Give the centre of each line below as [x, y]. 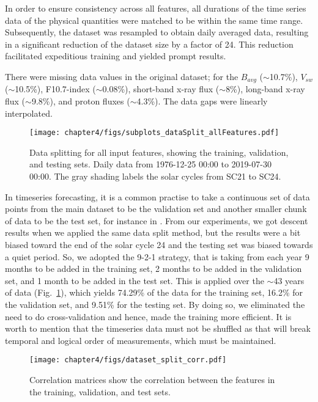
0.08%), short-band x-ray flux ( [161, 89]
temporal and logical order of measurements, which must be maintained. [141, 340]
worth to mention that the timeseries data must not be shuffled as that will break [158, 328]
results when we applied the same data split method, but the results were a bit [153, 232]
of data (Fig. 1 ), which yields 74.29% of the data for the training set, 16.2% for [154, 292]
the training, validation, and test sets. [100, 391]
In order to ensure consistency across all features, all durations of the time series [156, 8]
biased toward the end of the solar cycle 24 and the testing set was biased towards [159, 245]
